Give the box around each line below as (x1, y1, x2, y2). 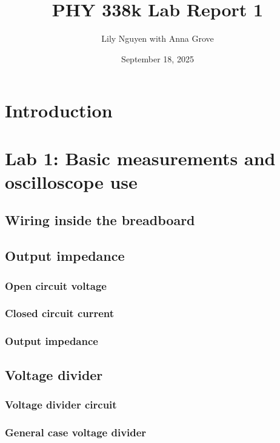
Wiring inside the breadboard (5, 211, 195, 229)
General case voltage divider (5, 424, 147, 439)
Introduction (5, 98, 113, 123)
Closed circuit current (5, 306, 115, 321)
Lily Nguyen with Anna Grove (101, 32, 214, 45)
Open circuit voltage (5, 278, 107, 293)
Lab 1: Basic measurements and (5, 145, 276, 170)
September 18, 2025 (121, 52, 194, 65)
